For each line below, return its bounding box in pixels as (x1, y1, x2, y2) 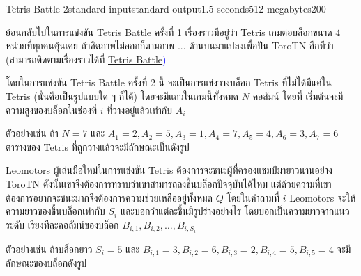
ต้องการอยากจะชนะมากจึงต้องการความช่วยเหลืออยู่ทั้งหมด (6, 190, 213, 204)
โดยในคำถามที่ (226, 190, 279, 204)
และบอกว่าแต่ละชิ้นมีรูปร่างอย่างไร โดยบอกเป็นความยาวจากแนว (120, 204, 350, 218)
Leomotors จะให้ (289, 190, 356, 204)
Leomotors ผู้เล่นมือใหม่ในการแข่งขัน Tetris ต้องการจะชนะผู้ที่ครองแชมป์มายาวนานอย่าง (6, 163, 332, 177)
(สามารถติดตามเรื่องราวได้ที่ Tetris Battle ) (6, 51, 167, 66)
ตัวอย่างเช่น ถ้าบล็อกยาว (6, 241, 93, 256)
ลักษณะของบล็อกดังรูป (6, 256, 87, 270)
